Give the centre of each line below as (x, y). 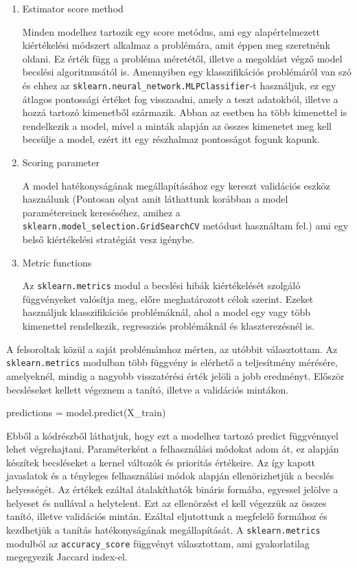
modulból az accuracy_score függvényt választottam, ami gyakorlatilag (158, 543)
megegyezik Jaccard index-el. (67, 557)
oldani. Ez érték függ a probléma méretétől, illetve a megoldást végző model (182, 58)
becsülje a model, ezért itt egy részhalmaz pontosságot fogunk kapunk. (171, 139)
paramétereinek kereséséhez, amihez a (101, 212)
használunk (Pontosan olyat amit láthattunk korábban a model (155, 199)
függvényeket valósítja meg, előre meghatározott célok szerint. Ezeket (168, 298)
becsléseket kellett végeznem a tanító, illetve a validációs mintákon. (148, 389)
